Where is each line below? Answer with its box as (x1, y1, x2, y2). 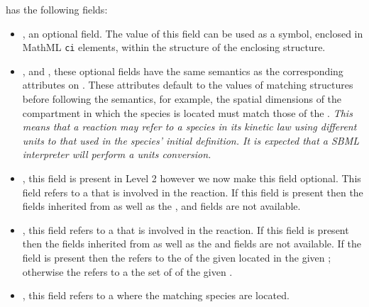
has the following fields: (6, 2, 108, 16)
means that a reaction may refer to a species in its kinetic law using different (22, 119, 357, 134)
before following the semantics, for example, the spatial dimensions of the (22, 91, 342, 106)
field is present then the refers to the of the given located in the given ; (22, 250, 331, 264)
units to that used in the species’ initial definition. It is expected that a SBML (22, 133, 360, 147)
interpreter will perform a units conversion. (22, 147, 211, 162)
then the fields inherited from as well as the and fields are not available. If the (22, 236, 361, 251)
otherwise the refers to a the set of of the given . (22, 264, 233, 279)
